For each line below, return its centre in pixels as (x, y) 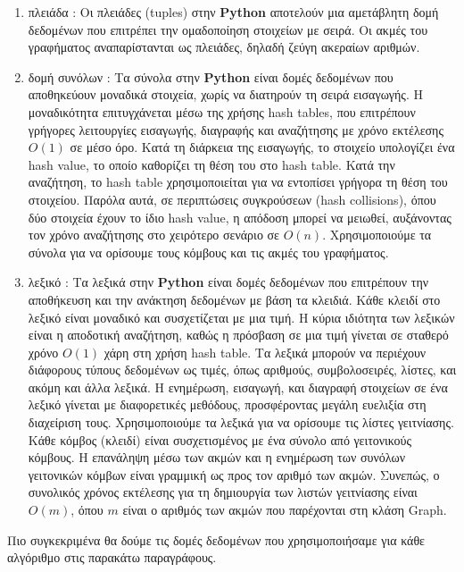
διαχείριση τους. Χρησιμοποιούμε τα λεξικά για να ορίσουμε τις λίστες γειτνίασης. (241, 422)
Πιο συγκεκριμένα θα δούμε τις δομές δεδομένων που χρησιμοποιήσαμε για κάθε (216, 539)
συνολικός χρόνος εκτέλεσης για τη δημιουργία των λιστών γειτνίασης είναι (223, 492)
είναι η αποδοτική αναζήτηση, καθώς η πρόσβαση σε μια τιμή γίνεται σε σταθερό (238, 335)
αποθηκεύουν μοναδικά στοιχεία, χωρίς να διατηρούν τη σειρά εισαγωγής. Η (225, 94)
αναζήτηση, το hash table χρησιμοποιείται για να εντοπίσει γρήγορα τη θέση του (238, 182)
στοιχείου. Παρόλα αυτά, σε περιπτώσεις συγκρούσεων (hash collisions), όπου (232, 199)
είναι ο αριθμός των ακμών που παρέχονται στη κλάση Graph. (285, 510)
